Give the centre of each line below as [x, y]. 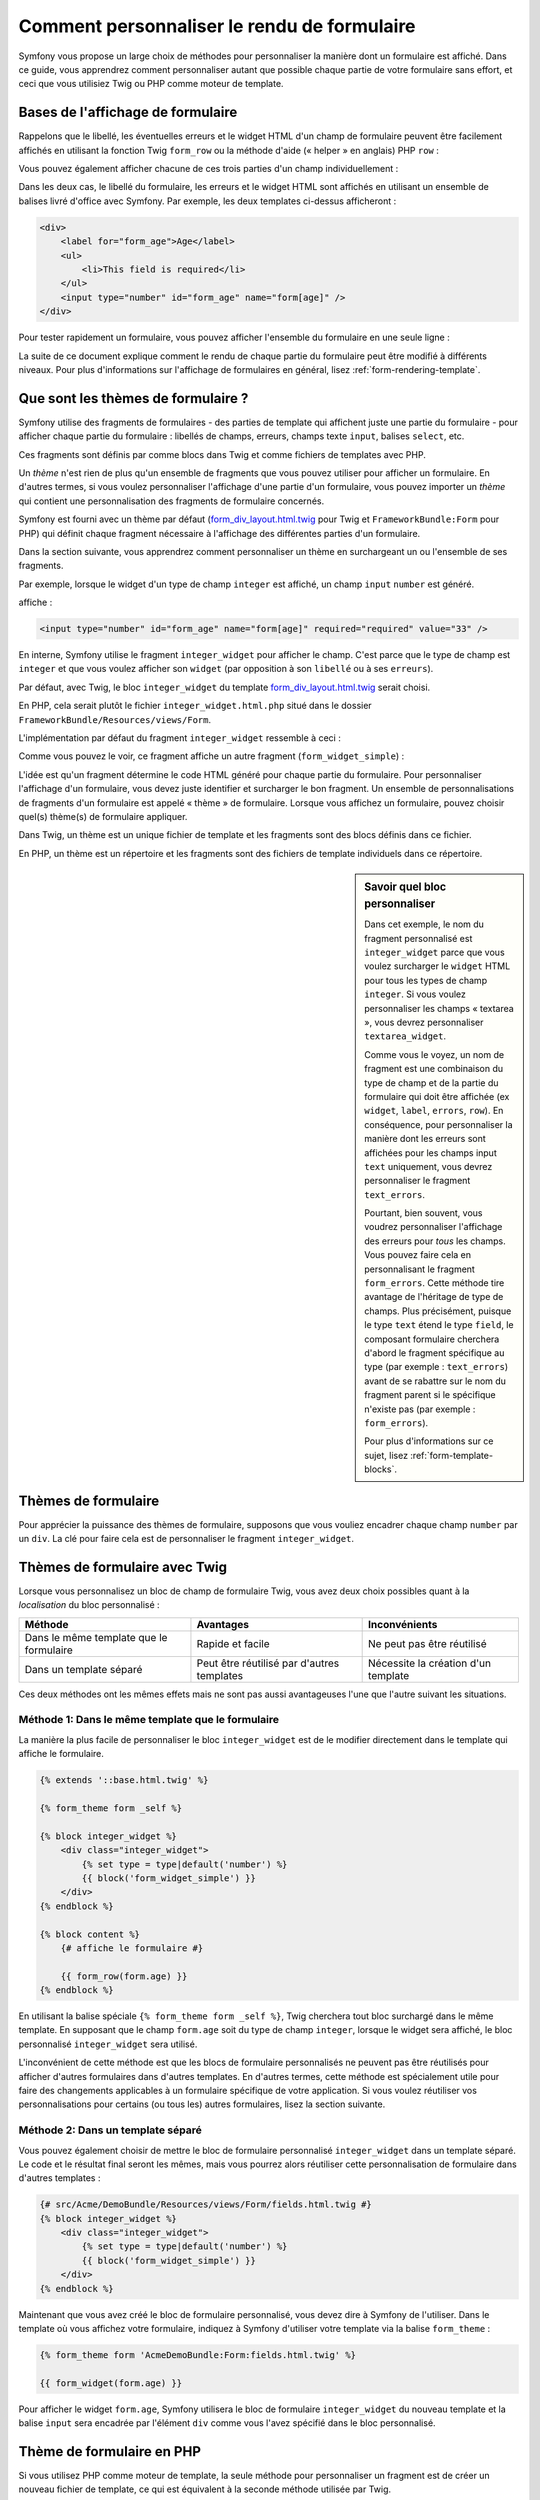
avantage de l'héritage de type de [434, 1297]
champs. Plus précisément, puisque [438, 1311]
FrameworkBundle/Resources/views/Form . [115, 719]
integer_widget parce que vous [434, 952]
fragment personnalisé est [418, 938]
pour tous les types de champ [426, 980]
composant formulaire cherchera [432, 1339]
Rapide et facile [233, 1643]
